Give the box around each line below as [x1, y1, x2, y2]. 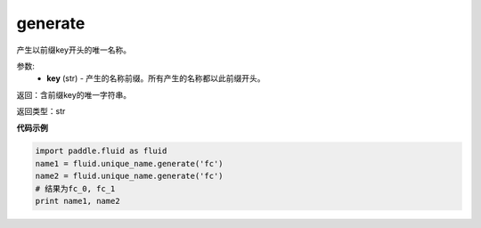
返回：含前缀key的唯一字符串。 [16, 89, 132, 100]
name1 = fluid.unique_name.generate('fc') [35, 159, 224, 168]
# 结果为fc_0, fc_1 [35, 183, 116, 193]
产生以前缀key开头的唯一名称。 [16, 45, 132, 55]
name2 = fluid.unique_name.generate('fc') [35, 171, 224, 182]
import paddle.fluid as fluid [35, 146, 167, 156]
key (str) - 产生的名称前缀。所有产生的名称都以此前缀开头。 [46, 73, 266, 84]
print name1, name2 [35, 196, 120, 207]
